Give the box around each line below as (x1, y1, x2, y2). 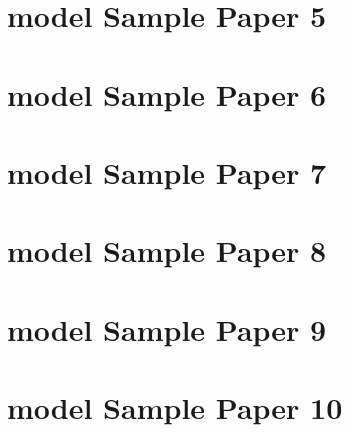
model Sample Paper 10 (7, 387, 343, 428)
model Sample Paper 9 (7, 308, 327, 349)
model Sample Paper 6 (7, 73, 327, 114)
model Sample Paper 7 (7, 151, 327, 192)
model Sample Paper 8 (7, 230, 327, 271)
